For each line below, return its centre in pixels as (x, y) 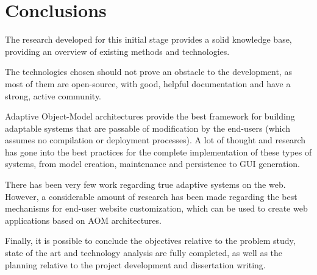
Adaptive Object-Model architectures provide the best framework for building (150, 116)
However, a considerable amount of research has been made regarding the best (151, 196)
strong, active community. (53, 95)
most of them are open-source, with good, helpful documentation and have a (148, 83)
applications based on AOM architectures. (83, 220)
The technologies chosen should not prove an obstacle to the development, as (148, 72)
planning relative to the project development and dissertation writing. (135, 264)
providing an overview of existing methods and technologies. (117, 51)
